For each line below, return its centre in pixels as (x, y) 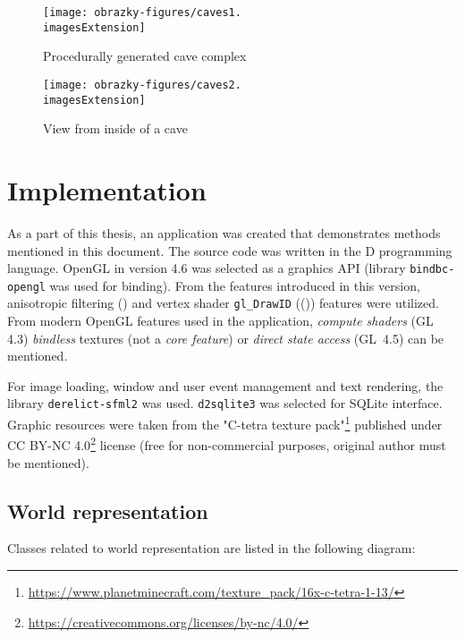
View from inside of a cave (115, 128)
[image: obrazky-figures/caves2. (142, 85)
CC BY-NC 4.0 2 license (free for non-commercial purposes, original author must (227, 444)
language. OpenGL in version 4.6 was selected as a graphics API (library (207, 268)
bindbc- (432, 270)
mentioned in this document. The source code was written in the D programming (230, 250)
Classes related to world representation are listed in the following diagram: (211, 548)
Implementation (107, 190)
